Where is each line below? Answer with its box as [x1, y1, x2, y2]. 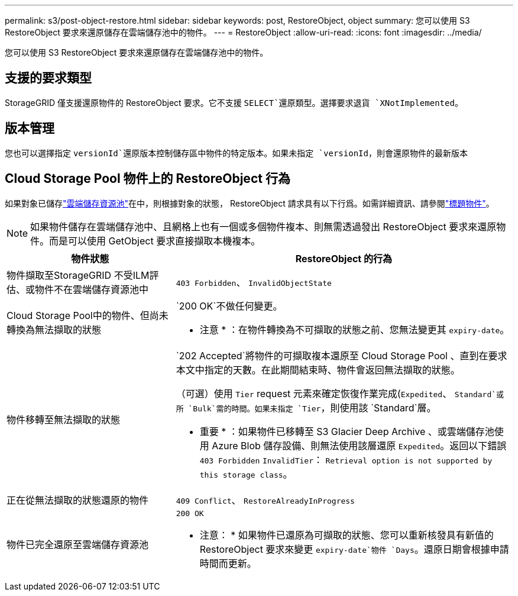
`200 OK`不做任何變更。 [176, 299, 283, 312]
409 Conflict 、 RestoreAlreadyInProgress [176, 494, 355, 506]
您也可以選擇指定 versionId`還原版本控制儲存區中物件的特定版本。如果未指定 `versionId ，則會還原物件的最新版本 [5, 147, 468, 158]
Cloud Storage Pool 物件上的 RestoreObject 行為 [5, 171, 290, 186]
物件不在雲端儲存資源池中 [35, 283, 149, 295]
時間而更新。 [199, 557, 257, 569]
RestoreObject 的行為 [295, 252, 392, 265]
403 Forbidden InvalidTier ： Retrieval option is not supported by [199, 453, 493, 466]
